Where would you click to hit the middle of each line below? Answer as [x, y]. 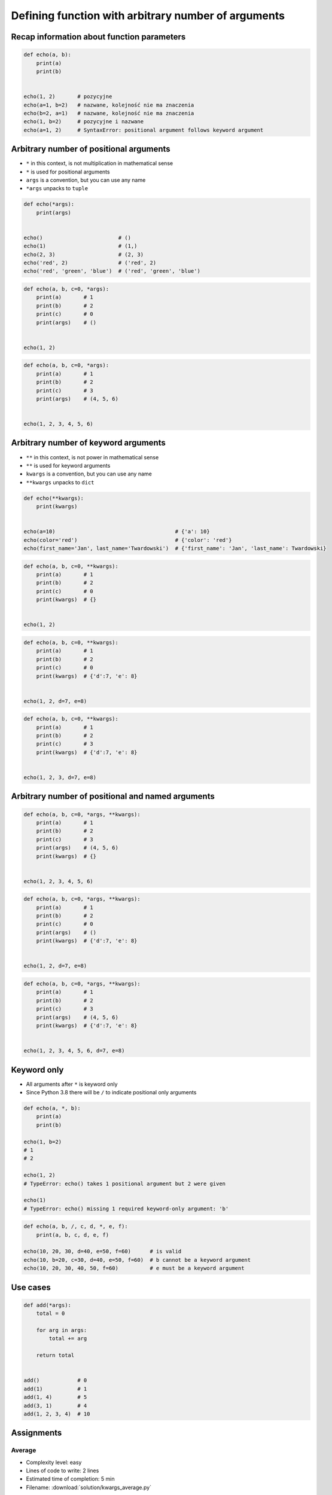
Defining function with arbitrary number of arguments [148, 16]
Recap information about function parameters [98, 37]
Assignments [36, 1433]
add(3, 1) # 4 [55, 1406]
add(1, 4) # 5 [55, 1397]
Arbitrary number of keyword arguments [88, 443]
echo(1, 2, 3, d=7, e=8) [60, 778]
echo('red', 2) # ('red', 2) [90, 263]
